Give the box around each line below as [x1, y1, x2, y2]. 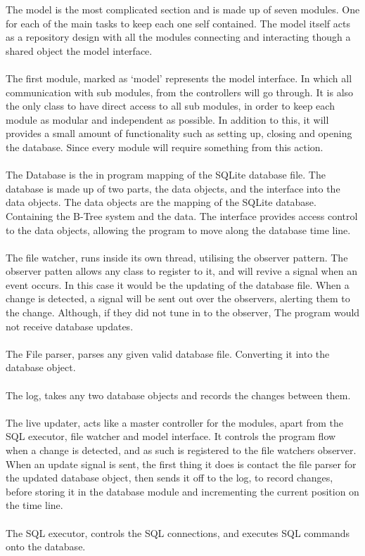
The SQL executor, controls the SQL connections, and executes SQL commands [6, 525, 350, 540]
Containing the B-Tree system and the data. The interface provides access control [6, 208, 358, 223]
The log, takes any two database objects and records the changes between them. [6, 387, 351, 402]
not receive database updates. [6, 318, 134, 333]
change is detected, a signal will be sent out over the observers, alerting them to [6, 291, 350, 306]
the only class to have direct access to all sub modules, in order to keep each [6, 98, 335, 113]
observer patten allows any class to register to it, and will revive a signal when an [6, 264, 357, 278]
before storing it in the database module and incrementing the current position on [6, 484, 359, 498]
